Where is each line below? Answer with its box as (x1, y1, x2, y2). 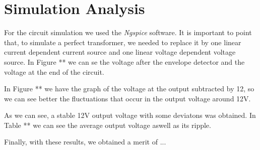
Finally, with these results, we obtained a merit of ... (4, 136, 166, 147)
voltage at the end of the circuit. (4, 66, 104, 77)
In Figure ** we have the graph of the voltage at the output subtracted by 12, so (4, 83, 254, 94)
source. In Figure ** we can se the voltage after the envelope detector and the (4, 56, 245, 67)
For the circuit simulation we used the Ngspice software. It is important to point (4, 27, 252, 38)
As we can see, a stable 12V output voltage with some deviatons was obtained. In (4, 110, 256, 120)
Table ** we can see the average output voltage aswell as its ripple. (4, 119, 211, 130)
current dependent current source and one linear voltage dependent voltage (4, 47, 236, 57)
